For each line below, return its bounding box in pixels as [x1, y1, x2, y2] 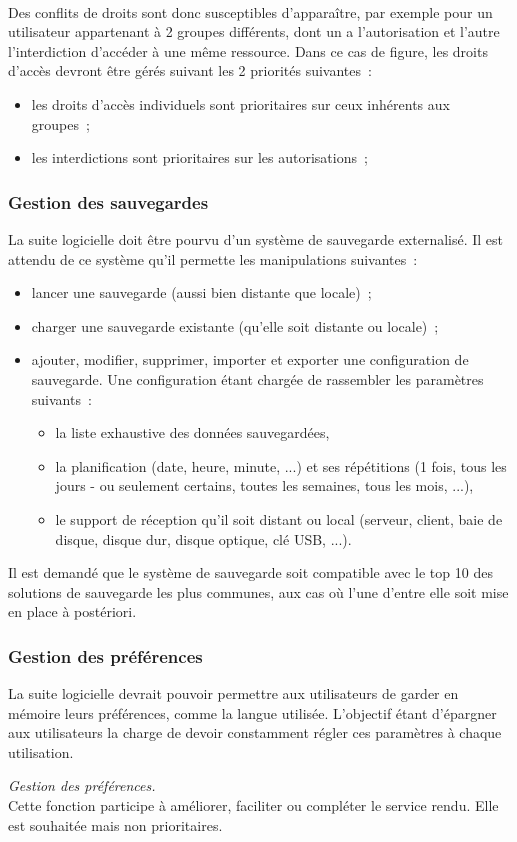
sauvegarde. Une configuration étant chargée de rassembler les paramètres [31, 368, 484, 389]
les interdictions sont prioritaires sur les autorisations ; [31, 147, 368, 168]
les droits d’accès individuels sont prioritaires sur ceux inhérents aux [31, 93, 450, 114]
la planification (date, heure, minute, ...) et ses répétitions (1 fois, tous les [55, 455, 507, 476]
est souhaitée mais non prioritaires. [8, 814, 223, 835]
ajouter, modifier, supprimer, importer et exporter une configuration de [31, 349, 469, 370]
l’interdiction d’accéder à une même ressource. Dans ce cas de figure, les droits [8, 40, 488, 61]
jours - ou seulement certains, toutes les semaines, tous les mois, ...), [55, 475, 474, 496]
